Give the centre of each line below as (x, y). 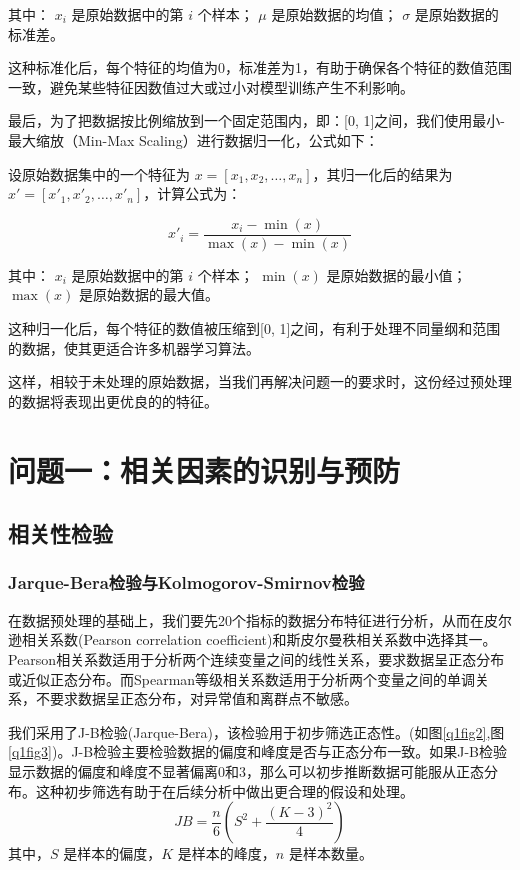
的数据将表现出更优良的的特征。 (113, 400)
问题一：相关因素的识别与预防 (204, 469)
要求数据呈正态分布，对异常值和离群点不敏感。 (203, 698)
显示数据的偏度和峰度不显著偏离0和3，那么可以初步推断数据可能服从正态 (246, 770)
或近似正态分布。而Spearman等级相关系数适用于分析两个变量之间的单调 (242, 678)
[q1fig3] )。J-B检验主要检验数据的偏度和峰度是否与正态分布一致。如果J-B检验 (257, 751)
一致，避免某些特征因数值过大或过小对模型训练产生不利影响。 (211, 86)
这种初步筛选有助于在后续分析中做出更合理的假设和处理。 (224, 790)
